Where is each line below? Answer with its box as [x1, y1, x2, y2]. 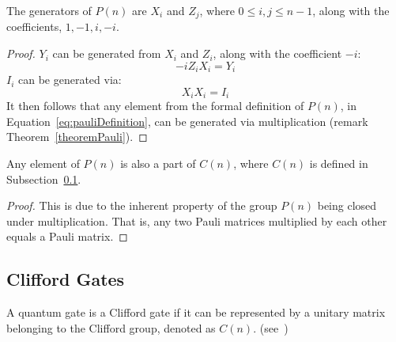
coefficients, [6, 18, 62, 35]
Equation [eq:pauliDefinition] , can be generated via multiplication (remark [6, 112, 368, 129]
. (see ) [253, 319, 289, 336]
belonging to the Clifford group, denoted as [6, 319, 216, 336]
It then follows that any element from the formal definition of [6, 97, 304, 114]
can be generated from [52, 45, 161, 62]
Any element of [6, 154, 80, 171]
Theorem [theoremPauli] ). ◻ [6, 128, 148, 145]
